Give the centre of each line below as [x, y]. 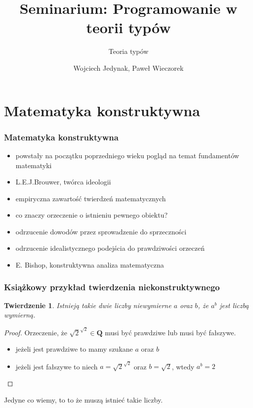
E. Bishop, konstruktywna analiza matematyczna [90, 265]
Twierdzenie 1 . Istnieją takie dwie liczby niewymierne [88, 305]
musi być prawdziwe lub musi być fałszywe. [170, 332]
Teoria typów [128, 51]
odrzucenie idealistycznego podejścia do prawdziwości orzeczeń [110, 248]
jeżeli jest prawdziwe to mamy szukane [74, 349]
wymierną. [20, 315]
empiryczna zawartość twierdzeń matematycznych [91, 198]
